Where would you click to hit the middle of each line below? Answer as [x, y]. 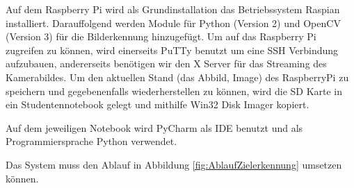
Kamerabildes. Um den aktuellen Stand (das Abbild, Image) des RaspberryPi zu [177, 77]
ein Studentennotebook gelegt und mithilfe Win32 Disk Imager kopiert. [158, 104]
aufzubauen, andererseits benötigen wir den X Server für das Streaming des [166, 63]
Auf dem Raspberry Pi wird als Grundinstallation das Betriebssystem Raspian [173, 9]
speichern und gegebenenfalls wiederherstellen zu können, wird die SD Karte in [174, 91]
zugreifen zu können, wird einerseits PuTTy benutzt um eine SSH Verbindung [172, 50]
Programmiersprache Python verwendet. [91, 141]
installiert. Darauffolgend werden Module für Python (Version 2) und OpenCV [173, 23]
